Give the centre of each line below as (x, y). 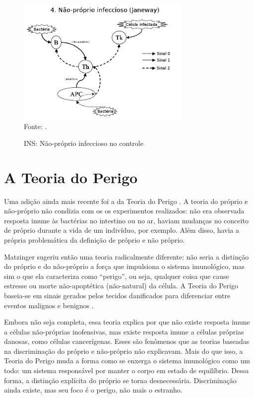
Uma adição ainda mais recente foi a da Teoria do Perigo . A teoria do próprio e (126, 201)
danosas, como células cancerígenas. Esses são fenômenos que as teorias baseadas (127, 341)
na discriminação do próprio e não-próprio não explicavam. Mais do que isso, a (124, 351)
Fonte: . (35, 126)
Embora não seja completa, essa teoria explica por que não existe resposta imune (127, 322)
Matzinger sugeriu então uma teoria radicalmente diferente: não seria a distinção (127, 256)
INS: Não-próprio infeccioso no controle (84, 143)
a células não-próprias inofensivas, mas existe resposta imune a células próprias (124, 331)
